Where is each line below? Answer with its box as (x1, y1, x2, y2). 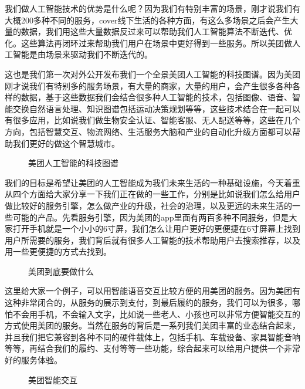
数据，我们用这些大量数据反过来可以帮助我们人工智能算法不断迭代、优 (21, 25, 292, 38)
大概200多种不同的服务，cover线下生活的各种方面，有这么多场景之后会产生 (5, 13, 290, 26)
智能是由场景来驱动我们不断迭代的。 (12, 48, 152, 60)
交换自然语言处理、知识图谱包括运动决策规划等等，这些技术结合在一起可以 (12, 102, 300, 114)
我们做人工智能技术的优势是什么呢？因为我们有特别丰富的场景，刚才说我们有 (5, 2, 300, 14)
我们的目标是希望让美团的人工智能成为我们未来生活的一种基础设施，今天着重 (5, 176, 300, 188)
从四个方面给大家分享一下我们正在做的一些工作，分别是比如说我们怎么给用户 (5, 188, 300, 200)
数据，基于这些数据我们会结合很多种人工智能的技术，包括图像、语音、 (21, 91, 292, 103)
